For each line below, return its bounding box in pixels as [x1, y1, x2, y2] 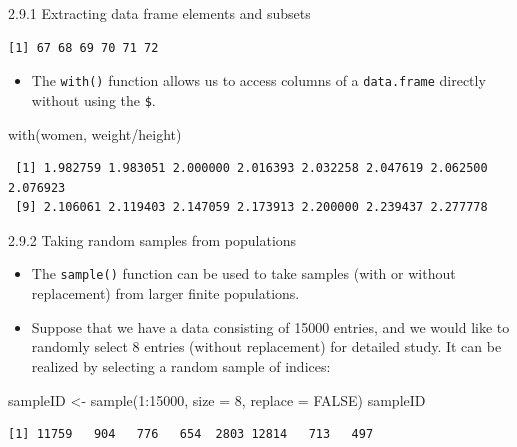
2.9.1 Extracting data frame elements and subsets [8, 3, 311, 23]
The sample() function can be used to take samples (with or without [31, 263, 456, 284]
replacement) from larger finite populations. [31, 283, 300, 304]
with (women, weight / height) [8, 123, 182, 144]
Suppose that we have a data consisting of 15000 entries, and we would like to [31, 316, 510, 337]
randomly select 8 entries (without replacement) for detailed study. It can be [31, 336, 502, 357]
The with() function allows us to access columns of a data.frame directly [31, 70, 486, 91]
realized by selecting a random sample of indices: [31, 355, 331, 376]
